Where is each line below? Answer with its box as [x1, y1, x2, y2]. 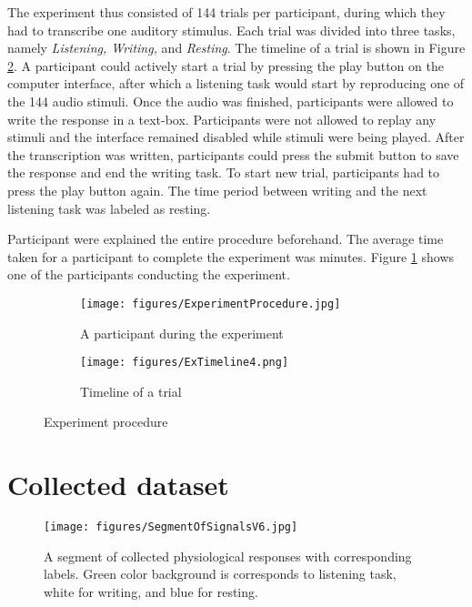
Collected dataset [7, 466, 229, 503]
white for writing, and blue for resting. [44, 582, 258, 601]
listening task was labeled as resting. [7, 198, 211, 218]
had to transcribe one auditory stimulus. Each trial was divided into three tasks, [7, 20, 456, 39]
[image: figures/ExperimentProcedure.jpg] [80, 297, 341, 310]
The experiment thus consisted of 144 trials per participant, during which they [7, 3, 446, 21]
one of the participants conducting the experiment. [7, 265, 290, 284]
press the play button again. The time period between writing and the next [7, 180, 427, 199]
